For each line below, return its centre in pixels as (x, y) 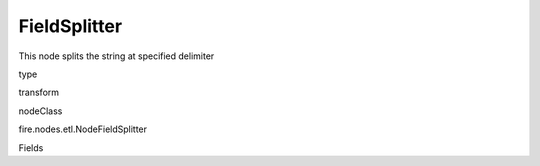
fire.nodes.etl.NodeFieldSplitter (83, 129)
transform (39, 92)
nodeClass (40, 111)
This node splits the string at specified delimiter (116, 56)
